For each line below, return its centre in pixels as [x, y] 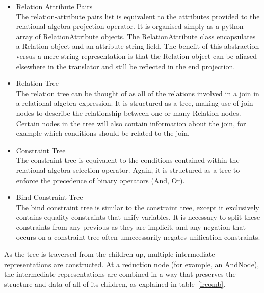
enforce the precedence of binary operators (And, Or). [100, 180]
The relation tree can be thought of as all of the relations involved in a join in [138, 93]
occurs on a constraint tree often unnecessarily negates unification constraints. [138, 237]
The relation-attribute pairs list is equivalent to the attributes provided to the [138, 16]
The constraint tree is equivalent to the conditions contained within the [128, 160]
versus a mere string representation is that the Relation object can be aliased [136, 56]
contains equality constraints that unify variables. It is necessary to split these [138, 217]
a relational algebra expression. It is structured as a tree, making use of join [135, 103]
